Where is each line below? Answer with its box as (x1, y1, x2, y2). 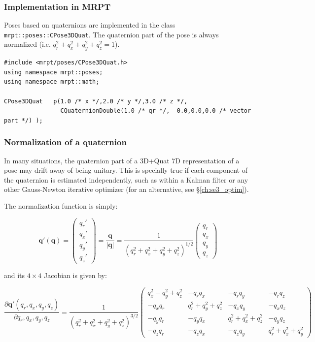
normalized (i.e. (4, 39, 51, 49)
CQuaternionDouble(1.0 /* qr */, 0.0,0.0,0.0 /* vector (60, 107, 251, 115)
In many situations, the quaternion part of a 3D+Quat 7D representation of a (4, 155, 240, 165)
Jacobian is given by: (43, 270, 107, 280)
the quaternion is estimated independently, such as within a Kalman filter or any (4, 174, 248, 185)
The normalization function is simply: (4, 201, 118, 211)
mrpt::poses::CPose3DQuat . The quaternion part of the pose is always (4, 29, 219, 39)
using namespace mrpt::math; (4, 78, 100, 86)
